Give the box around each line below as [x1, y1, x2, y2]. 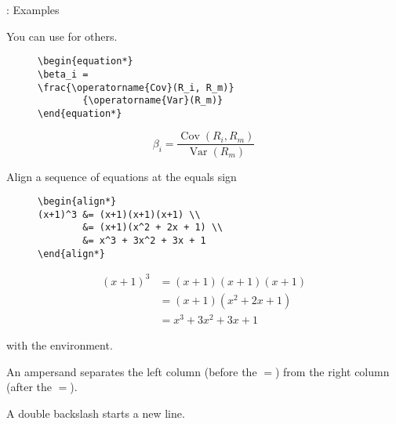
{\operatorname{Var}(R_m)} [82, 95, 223, 107]
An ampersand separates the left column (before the [6, 363, 257, 379]
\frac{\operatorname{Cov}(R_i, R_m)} [38, 82, 234, 93]
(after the [6, 379, 52, 395]
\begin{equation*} [38, 56, 133, 67]
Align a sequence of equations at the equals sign [6, 168, 237, 184]
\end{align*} [38, 248, 105, 259]
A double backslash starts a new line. [6, 404, 185, 421]
